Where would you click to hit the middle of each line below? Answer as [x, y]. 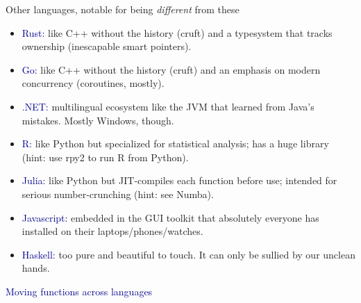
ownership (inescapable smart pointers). [107, 46]
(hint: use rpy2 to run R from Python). [105, 157]
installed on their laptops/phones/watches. [112, 231]
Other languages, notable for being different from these [123, 9]
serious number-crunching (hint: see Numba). [118, 194]
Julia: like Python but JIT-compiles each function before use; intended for [179, 180]
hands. [36, 268]
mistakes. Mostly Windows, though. [98, 120]
